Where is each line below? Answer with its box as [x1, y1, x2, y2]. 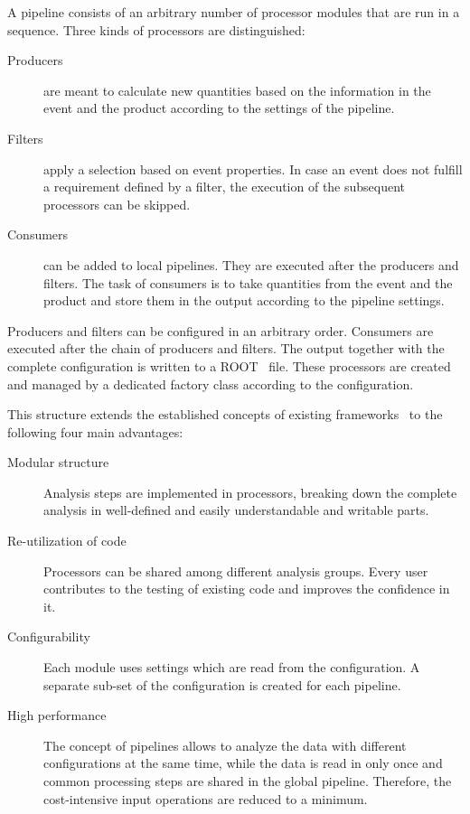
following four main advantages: [7, 422, 183, 441]
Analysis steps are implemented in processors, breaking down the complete [43, 482, 457, 501]
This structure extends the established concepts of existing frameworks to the [7, 405, 443, 424]
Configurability [7, 627, 90, 646]
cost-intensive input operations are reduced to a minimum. [43, 789, 368, 808]
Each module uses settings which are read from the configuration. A [43, 658, 420, 677]
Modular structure [7, 453, 109, 472]
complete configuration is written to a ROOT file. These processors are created [7, 356, 451, 375]
